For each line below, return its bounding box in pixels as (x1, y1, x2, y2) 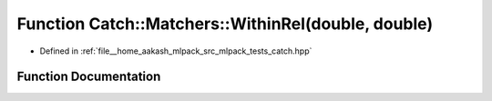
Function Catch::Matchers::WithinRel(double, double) (16, 14, 433, 34)
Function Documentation (16, 69, 161, 85)
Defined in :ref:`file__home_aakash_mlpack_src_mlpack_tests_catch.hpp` (39, 45, 313, 56)
